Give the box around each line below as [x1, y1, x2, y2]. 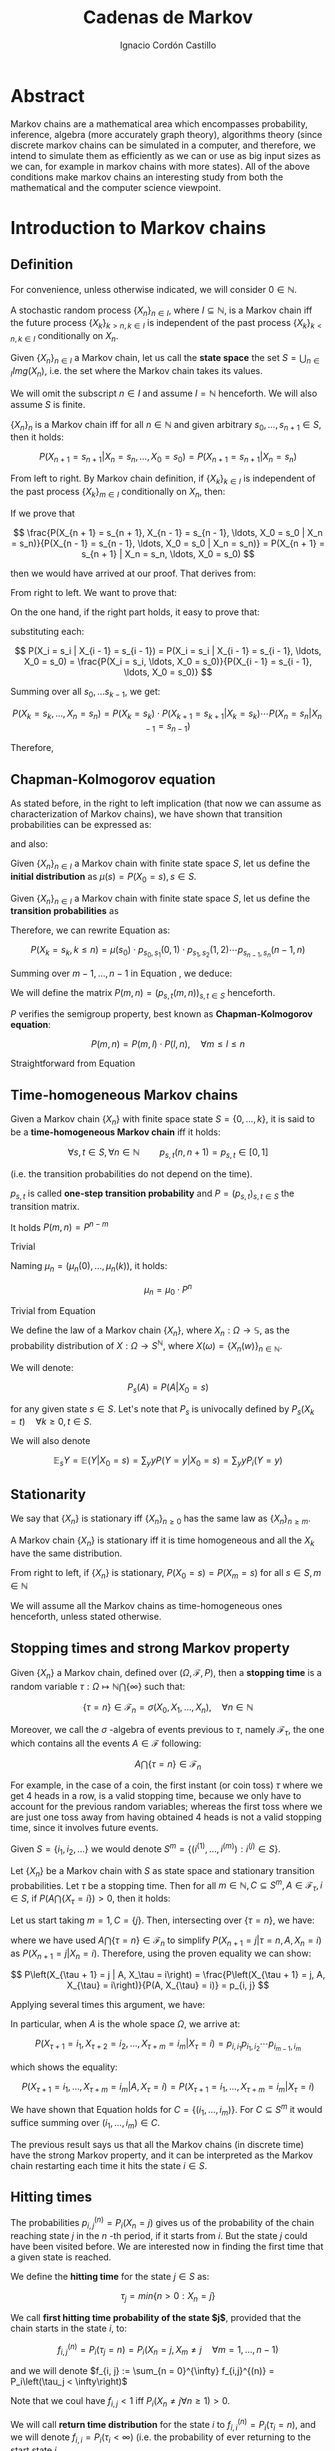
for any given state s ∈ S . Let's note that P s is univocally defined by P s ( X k [10, 1402, 315, 1417]
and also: [10, 838, 48, 850]
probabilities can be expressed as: [10, 819, 152, 831]
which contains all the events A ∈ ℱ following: [10, 1737, 202, 1749]
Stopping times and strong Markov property [10, 1639, 290, 1656]
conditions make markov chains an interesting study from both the [10, 171, 284, 183]
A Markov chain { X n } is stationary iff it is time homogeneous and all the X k [10, 1534, 315, 1548]
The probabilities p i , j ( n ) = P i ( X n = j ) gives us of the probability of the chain [10, 2215, 315, 2231]
